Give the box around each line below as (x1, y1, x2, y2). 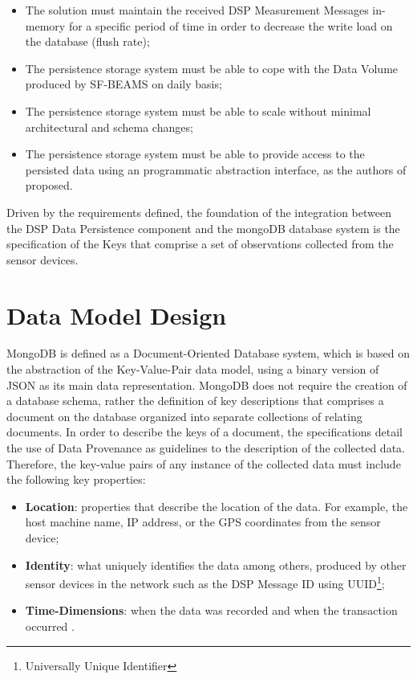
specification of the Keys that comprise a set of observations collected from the (6, 235, 394, 252)
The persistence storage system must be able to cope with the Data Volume (25, 59, 399, 76)
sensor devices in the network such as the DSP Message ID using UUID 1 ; (25, 573, 385, 591)
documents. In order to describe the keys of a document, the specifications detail (6, 423, 403, 440)
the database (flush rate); (25, 33, 150, 50)
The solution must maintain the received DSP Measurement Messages (25, 2, 369, 18)
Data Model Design (6, 298, 227, 331)
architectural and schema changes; (25, 118, 193, 135)
